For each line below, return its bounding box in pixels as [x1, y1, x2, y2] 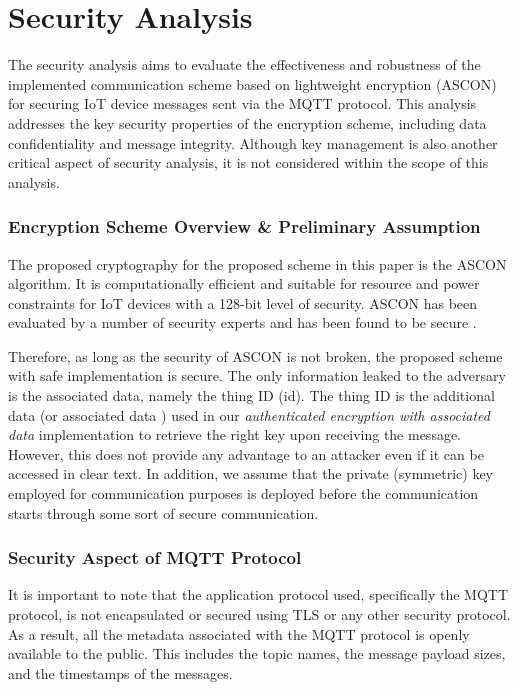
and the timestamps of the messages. [8, 662, 233, 683]
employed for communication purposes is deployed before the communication [8, 483, 479, 504]
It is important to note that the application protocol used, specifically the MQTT [8, 584, 509, 605]
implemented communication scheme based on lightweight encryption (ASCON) [8, 73, 497, 94]
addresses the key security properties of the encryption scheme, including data [8, 112, 487, 133]
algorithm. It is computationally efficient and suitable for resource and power [8, 273, 480, 294]
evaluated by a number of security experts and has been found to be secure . [8, 312, 477, 333]
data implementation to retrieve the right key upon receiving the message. [8, 424, 462, 445]
